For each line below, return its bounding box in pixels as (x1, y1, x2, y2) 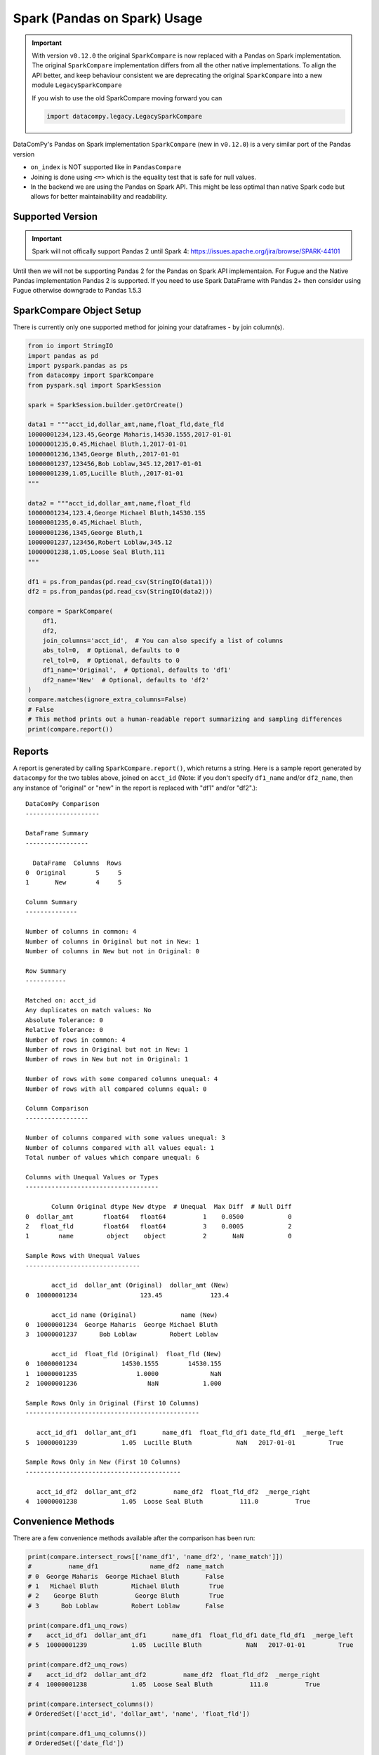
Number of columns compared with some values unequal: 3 (25, 1134, 226, 1142)
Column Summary (25, 899, 78, 906)
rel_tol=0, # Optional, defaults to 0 (42, 656, 180, 664)
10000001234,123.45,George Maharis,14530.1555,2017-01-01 (27, 430, 232, 438)
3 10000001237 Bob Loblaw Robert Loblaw (25, 1330, 218, 1339)
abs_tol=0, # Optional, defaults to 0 (42, 647, 180, 654)
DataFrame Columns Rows (32, 859, 122, 867)
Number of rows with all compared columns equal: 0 (25, 1085, 207, 1093)
